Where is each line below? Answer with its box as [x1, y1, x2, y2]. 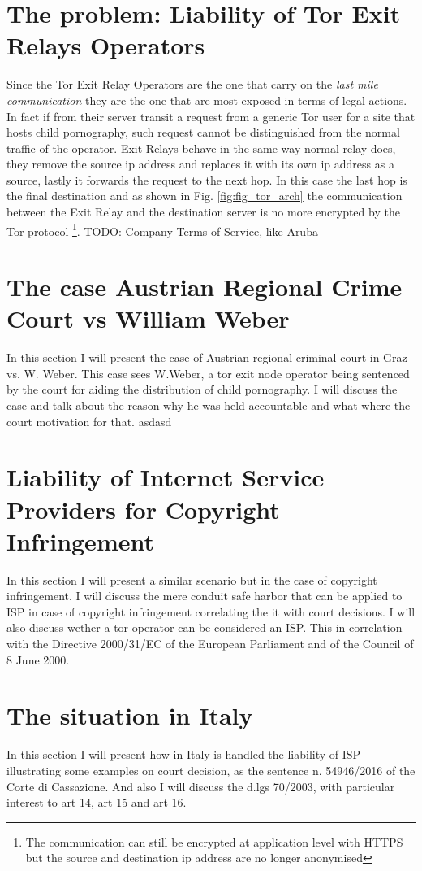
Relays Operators [6, 28, 205, 62]
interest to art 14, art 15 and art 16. [6, 794, 187, 811]
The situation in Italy [6, 699, 253, 732]
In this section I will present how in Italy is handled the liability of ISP [6, 746, 361, 763]
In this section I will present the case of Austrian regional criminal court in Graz [6, 349, 407, 366]
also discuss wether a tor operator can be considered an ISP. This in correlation [6, 619, 403, 636]
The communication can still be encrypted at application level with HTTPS [25, 833, 403, 850]
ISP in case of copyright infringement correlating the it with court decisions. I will [6, 603, 416, 620]
